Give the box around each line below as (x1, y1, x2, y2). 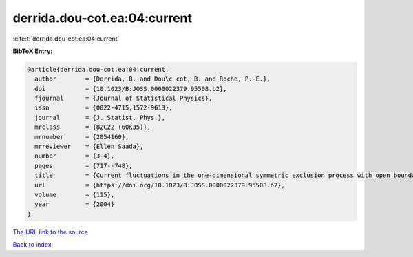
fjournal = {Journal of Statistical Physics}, (34, 94, 213, 103)
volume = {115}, (34, 191, 115, 198)
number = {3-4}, (34, 152, 115, 160)
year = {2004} (34, 201, 115, 208)
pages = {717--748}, (34, 162, 134, 169)
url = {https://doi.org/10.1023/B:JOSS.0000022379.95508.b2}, (34, 181, 286, 189)
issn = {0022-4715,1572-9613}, (34, 104, 173, 112)
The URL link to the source (12, 227, 89, 236)
